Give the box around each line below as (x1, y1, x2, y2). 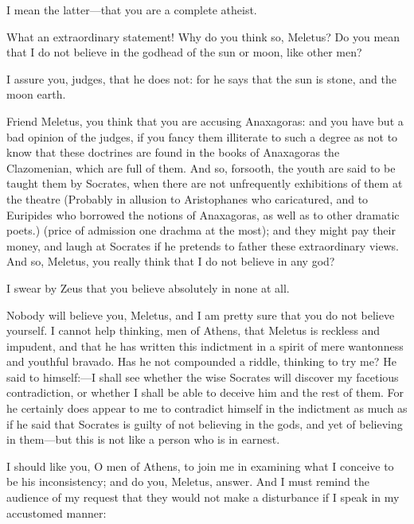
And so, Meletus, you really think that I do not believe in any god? (6, 253, 335, 270)
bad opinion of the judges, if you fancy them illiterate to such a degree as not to (6, 128, 398, 145)
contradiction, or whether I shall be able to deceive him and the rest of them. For (6, 384, 404, 401)
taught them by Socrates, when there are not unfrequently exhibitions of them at (6, 175, 403, 192)
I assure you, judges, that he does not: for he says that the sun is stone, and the (6, 70, 396, 87)
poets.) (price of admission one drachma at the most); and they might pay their (6, 222, 396, 239)
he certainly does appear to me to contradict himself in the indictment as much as (6, 400, 408, 417)
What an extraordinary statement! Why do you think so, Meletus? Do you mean (6, 28, 400, 45)
